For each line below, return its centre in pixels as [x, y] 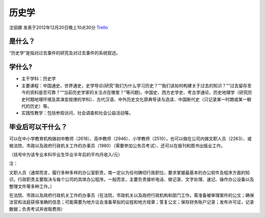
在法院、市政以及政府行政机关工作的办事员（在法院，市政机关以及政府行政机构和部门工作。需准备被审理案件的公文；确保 [132, 195]
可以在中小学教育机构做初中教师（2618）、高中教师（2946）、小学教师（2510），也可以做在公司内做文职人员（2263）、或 [131, 139]
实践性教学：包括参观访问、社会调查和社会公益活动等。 [77, 113]
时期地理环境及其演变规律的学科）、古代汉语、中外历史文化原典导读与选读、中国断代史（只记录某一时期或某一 [136, 99]
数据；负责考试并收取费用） [37, 209]
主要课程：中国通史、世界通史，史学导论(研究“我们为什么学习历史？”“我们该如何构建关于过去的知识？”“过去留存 [134, 85]
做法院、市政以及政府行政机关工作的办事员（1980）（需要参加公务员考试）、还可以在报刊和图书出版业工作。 [117, 145]
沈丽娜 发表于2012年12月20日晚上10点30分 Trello [58, 27]
